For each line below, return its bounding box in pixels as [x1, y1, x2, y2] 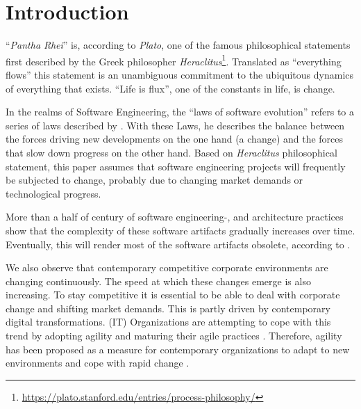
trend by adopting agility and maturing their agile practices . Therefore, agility [6, 328, 342, 343]
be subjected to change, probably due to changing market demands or [6, 173, 303, 187]
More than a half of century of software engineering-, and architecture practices [6, 209, 344, 224]
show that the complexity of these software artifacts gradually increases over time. [6, 223, 355, 237]
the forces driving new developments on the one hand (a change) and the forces [6, 131, 344, 146]
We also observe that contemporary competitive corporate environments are [6, 260, 328, 275]
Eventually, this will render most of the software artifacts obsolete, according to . [6, 236, 351, 251]
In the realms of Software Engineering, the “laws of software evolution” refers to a [6, 104, 354, 119]
